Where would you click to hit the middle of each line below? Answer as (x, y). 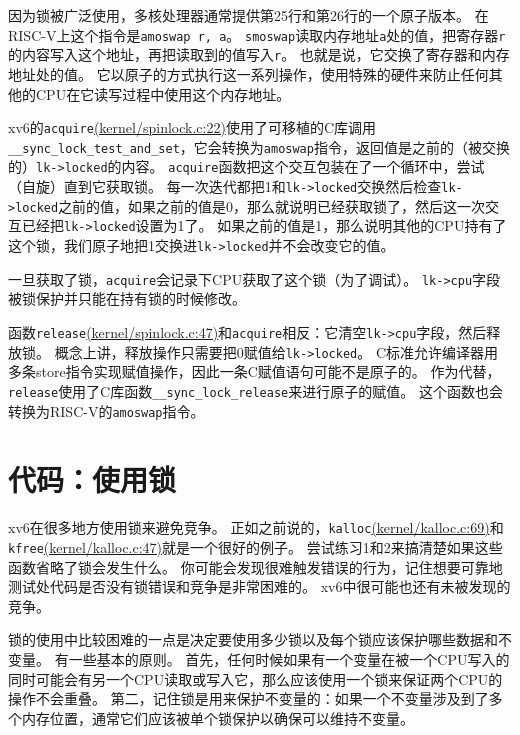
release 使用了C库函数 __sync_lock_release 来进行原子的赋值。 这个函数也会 (255, 390)
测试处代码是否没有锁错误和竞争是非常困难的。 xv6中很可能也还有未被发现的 (259, 586)
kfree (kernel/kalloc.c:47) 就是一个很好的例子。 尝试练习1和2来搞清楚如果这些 (255, 546)
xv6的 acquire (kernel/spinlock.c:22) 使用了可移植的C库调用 (192, 127)
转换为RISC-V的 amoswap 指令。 (106, 410)
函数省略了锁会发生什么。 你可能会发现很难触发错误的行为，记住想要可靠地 (255, 566)
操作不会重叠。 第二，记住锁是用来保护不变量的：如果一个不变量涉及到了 (248, 698)
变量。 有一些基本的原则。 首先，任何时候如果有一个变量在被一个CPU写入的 (259, 658)
